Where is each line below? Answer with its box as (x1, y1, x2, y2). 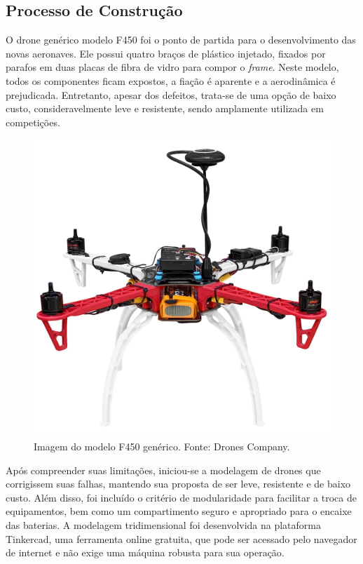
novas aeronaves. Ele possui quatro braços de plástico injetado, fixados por (6, 46, 326, 60)
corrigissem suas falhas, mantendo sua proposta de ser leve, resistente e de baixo (6, 476, 351, 491)
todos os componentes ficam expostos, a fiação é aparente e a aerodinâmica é (6, 73, 336, 88)
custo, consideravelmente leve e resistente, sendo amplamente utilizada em (6, 101, 324, 116)
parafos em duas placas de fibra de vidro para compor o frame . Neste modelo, (6, 60, 339, 74)
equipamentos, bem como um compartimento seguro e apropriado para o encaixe (6, 504, 352, 518)
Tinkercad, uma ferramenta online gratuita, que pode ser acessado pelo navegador (6, 531, 357, 546)
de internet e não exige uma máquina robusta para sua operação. (6, 545, 285, 560)
